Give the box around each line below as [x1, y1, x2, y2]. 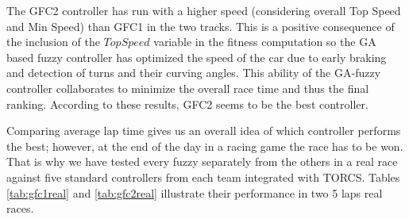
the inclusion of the [6, 33, 100, 50]
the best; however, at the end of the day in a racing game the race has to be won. [6, 137, 403, 154]
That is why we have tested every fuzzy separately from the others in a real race [6, 153, 398, 170]
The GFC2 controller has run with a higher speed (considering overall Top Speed [6, 2, 401, 18]
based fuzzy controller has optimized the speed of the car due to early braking [6, 48, 387, 65]
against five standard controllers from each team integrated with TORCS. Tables [6, 168, 400, 185]
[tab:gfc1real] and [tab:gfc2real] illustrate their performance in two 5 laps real [6, 184, 383, 201]
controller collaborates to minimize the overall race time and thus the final [6, 79, 369, 96]
